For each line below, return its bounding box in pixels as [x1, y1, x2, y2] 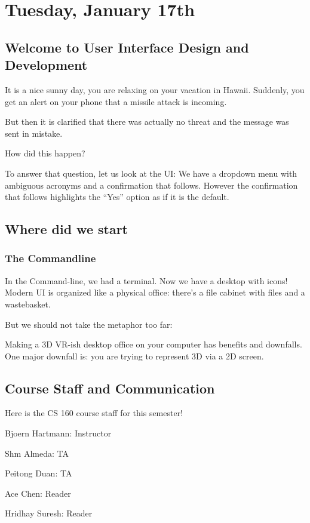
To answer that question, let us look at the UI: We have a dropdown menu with [5, 167, 297, 179]
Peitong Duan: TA [5, 467, 72, 479]
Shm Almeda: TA [5, 447, 69, 459]
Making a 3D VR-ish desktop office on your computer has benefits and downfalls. [5, 338, 302, 350]
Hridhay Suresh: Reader [5, 507, 93, 519]
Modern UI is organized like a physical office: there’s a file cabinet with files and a [5, 286, 305, 299]
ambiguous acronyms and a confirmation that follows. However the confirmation [5, 179, 298, 191]
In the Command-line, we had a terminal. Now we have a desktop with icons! [5, 274, 288, 287]
